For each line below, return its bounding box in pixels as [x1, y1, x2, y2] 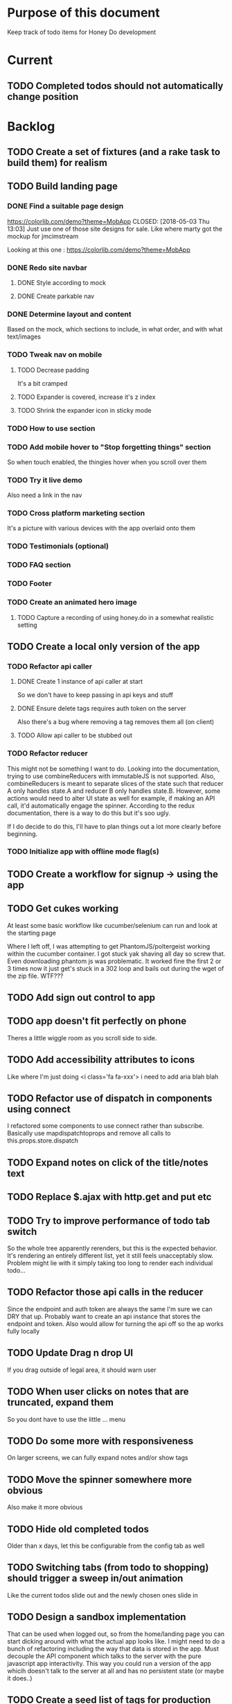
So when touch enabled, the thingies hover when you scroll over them [7, 457, 207, 466]
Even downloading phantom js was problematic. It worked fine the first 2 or [7, 957, 222, 965]
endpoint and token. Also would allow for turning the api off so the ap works [7, 1319, 224, 1328]
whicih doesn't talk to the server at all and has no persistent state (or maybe [7, 1666, 224, 1675]
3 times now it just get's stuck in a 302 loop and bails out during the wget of [7, 964, 224, 972]
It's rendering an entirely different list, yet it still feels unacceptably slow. [7, 1252, 213, 1260]
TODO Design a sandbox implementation [7, 1611, 186, 1623]
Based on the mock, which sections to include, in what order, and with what [7, 325, 223, 334]
